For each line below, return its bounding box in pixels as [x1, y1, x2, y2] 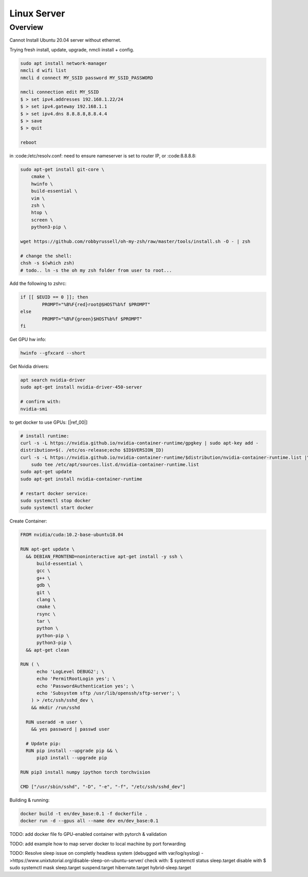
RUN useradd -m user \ [26, 719, 83, 725]
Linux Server [9, 8, 65, 19]
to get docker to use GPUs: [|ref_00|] [9, 419, 88, 425]
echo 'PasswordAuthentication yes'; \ [36, 683, 134, 689]
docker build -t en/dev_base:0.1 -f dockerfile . [20, 811, 148, 817]
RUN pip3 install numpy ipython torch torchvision [20, 769, 151, 775]
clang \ [36, 597, 56, 602]
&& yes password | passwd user [31, 726, 110, 732]
